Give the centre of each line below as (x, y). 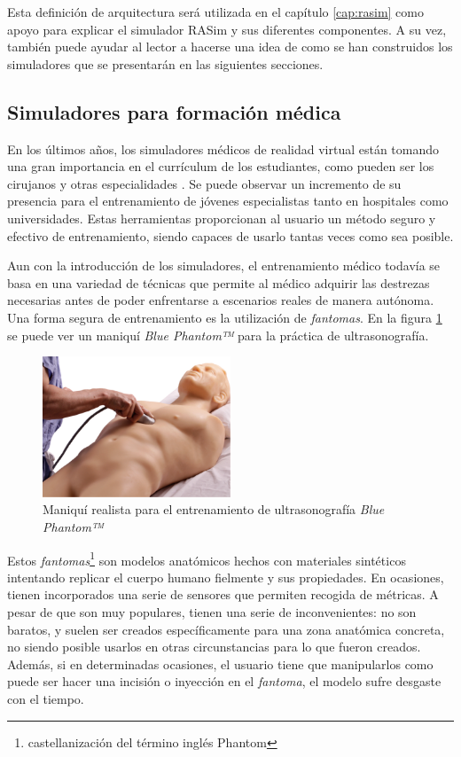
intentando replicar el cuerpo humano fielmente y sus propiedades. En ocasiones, (226, 577)
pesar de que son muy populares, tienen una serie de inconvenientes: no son (212, 611)
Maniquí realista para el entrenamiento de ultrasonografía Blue (214, 509)
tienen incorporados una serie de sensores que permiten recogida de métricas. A (223, 594)
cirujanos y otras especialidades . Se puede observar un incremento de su (204, 183)
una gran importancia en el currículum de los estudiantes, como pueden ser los (221, 166)
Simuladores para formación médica (174, 111)
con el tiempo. (46, 698)
